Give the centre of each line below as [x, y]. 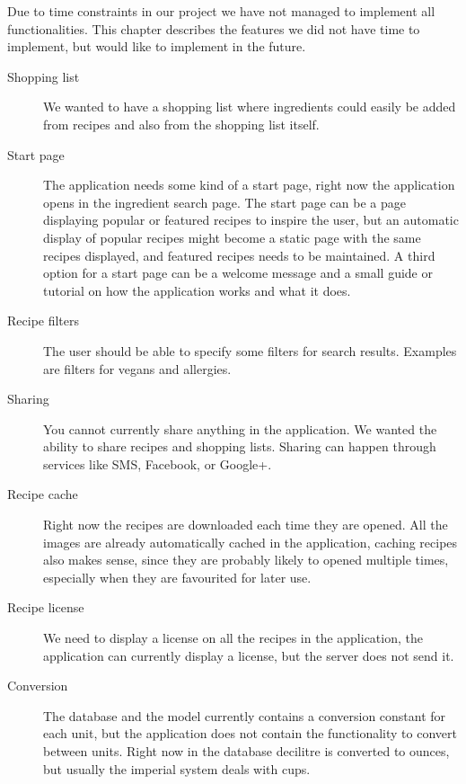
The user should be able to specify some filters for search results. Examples [250, 350]
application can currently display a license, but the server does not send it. [249, 655]
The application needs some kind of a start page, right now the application [249, 185]
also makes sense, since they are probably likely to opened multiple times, [246, 560]
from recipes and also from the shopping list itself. [181, 124]
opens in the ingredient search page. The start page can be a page [224, 202]
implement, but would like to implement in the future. [157, 46]
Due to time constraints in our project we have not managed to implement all [221, 11]
